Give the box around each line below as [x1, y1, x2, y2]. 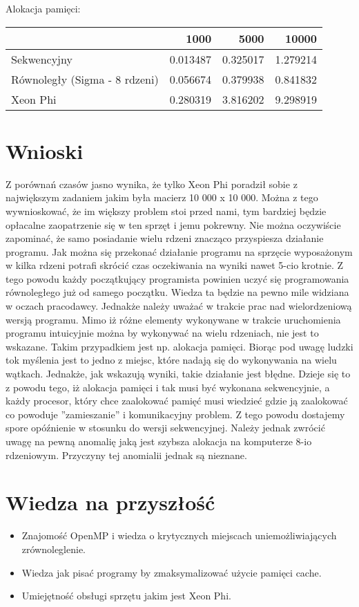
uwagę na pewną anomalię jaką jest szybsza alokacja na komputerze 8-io [6, 434, 312, 448]
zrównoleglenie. [21, 541, 86, 556]
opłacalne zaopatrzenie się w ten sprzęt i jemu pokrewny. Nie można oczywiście [6, 217, 341, 232]
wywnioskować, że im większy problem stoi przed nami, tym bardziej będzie [6, 203, 327, 218]
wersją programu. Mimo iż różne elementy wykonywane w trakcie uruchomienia [6, 312, 341, 326]
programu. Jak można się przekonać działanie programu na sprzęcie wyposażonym [6, 244, 353, 259]
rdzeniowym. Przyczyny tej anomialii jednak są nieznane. [6, 447, 247, 462]
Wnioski [6, 136, 84, 165]
